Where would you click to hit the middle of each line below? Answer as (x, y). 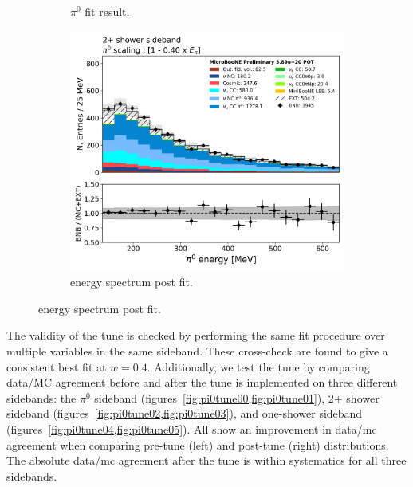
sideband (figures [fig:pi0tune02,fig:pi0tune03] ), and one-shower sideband (185, 413)
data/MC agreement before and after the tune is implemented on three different (202, 382)
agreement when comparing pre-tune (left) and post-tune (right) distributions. (198, 444)
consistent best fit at (57, 366)
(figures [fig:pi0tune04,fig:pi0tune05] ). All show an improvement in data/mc (192, 428)
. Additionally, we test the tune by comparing (258, 366)
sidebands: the (41, 397)
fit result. (107, 11)
